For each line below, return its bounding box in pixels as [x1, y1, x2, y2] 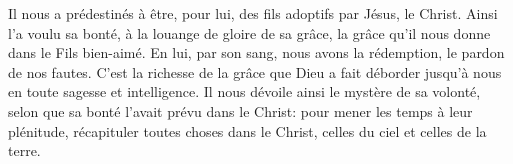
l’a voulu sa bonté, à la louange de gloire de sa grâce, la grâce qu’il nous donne [8, 22, 491, 43]
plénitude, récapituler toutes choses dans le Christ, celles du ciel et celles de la [8, 120, 487, 141]
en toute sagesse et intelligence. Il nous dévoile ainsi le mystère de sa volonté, [8, 81, 481, 102]
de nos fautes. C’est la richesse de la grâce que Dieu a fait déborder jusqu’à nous [8, 61, 502, 82]
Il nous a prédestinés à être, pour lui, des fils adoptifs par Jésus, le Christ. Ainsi [8, 3, 498, 23]
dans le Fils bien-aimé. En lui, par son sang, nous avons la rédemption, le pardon [8, 42, 505, 63]
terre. [8, 140, 41, 161]
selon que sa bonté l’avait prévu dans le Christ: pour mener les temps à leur [8, 100, 473, 121]
